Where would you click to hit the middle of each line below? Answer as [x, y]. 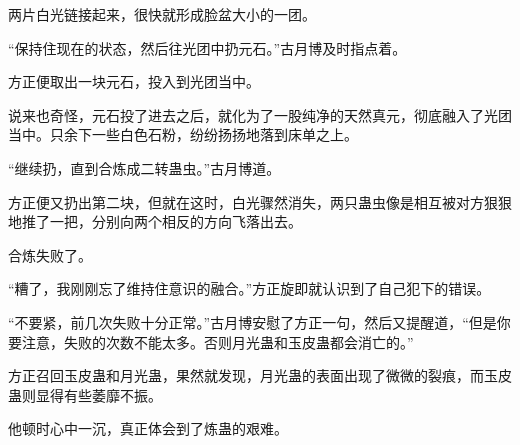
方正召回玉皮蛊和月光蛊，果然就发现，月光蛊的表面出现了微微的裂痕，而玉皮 [260, 375]
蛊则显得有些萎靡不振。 [85, 394]
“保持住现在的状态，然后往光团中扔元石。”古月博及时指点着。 [207, 47]
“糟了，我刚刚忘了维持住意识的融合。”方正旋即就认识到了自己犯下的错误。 [249, 288]
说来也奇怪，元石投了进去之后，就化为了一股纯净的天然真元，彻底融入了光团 [260, 114]
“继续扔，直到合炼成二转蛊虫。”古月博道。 [144, 167]
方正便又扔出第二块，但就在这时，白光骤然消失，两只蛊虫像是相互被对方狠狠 [260, 201]
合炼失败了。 [50, 254]
